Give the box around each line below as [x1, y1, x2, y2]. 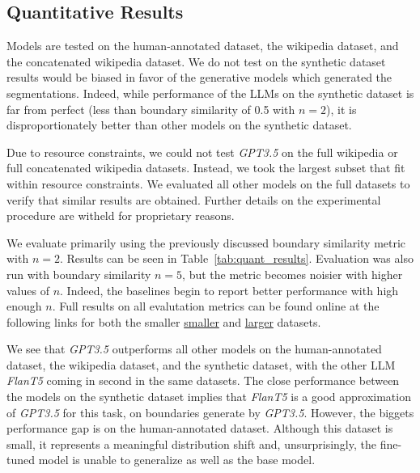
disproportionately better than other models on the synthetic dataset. [6, 116, 352, 133]
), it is [326, 100, 357, 117]
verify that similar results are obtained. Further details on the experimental [6, 191, 381, 208]
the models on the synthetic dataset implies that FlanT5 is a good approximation [6, 388, 411, 405]
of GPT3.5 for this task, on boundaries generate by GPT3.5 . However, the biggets [6, 403, 414, 420]
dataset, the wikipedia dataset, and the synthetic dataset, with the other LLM [6, 356, 396, 373]
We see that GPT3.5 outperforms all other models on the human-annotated [6, 340, 382, 357]
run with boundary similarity [6, 265, 151, 282]
